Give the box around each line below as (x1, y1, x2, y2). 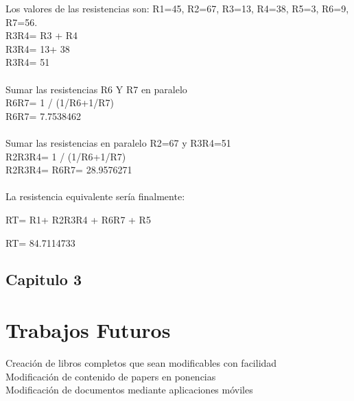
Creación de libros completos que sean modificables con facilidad (5, 356, 277, 369)
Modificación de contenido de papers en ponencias (5, 369, 216, 383)
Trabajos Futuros (5, 316, 171, 344)
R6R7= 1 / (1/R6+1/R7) (5, 95, 114, 110)
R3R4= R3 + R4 (5, 28, 78, 42)
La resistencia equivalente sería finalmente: (5, 189, 185, 204)
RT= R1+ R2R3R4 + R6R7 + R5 (5, 212, 151, 226)
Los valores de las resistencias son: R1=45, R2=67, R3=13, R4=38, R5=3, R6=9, (5, 1, 349, 15)
